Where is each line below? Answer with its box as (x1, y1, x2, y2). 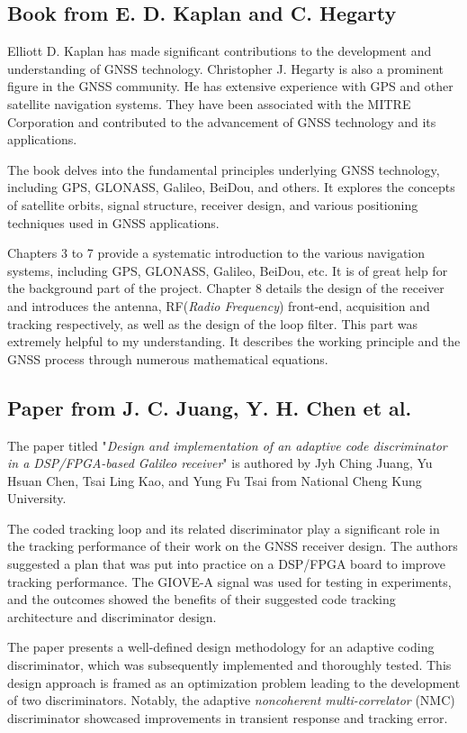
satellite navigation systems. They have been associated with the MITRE (7, 94, 411, 113)
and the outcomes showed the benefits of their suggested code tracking (7, 590, 396, 609)
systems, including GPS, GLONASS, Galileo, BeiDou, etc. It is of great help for (7, 261, 448, 279)
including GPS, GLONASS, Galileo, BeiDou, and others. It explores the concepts (7, 178, 455, 197)
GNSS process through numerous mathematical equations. (7, 349, 328, 368)
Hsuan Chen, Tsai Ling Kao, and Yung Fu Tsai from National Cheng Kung (7, 471, 422, 490)
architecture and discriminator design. (7, 607, 217, 626)
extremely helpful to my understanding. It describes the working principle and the (7, 332, 461, 351)
